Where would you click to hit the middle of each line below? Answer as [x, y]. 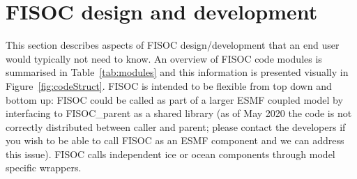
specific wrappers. [44, 168]
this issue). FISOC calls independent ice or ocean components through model [170, 154]
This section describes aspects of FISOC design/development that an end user [173, 45]
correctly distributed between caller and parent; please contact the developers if [176, 126]
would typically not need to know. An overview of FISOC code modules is [164, 58]
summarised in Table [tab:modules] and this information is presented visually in [177, 72]
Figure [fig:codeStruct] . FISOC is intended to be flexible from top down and [169, 85]
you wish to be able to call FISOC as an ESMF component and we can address [175, 140]
